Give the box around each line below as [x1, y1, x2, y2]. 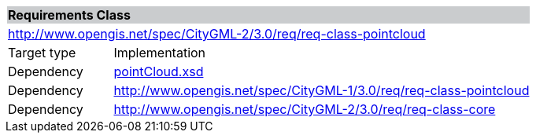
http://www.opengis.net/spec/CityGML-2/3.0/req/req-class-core [113, 101, 496, 117]
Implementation [113, 45, 206, 60]
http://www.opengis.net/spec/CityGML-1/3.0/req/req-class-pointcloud [113, 82, 530, 98]
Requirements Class [8, 7, 131, 23]
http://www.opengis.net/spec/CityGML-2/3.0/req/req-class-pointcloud [8, 26, 426, 42]
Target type [8, 45, 76, 60]
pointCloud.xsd [113, 64, 204, 79]
